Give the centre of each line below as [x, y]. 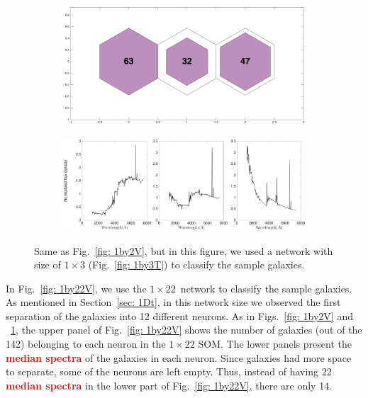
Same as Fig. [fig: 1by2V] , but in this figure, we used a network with [184, 250]
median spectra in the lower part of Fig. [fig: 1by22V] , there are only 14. [169, 385]
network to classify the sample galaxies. [266, 288]
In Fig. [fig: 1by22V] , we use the [76, 288]
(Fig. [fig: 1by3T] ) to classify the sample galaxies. [196, 265]
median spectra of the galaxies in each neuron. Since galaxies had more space [179, 357]
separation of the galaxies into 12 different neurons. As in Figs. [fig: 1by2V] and [179, 315]
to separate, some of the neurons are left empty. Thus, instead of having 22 [169, 371]
